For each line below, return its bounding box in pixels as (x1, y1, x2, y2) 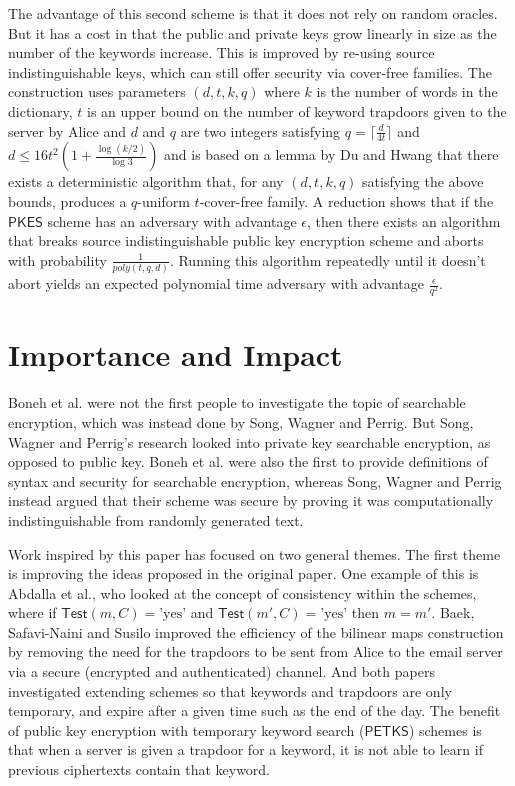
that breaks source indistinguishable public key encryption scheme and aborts (8, 230, 484, 251)
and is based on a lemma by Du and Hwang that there (164, 144, 499, 165)
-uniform (137, 190, 190, 211)
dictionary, (8, 100, 73, 121)
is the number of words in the (316, 81, 498, 102)
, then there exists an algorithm (307, 210, 501, 231)
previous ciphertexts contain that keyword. (8, 759, 271, 780)
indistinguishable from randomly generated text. (8, 509, 304, 530)
